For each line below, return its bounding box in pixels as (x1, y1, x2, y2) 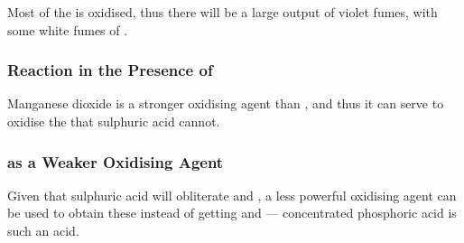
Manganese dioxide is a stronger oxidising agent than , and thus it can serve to (7, 94, 444, 113)
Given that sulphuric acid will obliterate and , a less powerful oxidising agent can (7, 185, 457, 204)
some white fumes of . (7, 20, 128, 39)
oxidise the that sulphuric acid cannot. (7, 112, 220, 130)
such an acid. (7, 221, 79, 239)
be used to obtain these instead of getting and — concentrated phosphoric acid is (7, 203, 457, 222)
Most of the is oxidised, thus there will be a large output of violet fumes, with (7, 3, 438, 21)
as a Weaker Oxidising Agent (7, 150, 224, 173)
